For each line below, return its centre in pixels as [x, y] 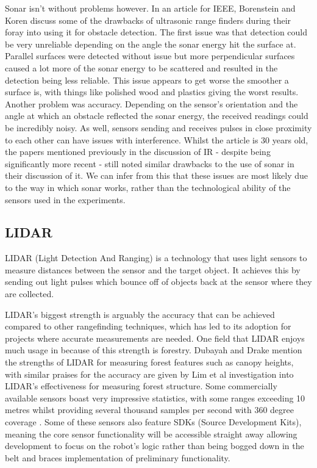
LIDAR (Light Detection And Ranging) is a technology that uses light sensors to [156, 258]
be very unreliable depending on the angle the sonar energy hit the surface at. [151, 44]
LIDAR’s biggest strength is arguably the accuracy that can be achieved [140, 314]
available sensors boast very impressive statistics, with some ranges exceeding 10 [155, 398]
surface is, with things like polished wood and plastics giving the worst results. [152, 92]
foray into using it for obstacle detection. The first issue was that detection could [156, 32]
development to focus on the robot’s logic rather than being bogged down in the [155, 446]
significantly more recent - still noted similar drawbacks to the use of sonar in [150, 163]
